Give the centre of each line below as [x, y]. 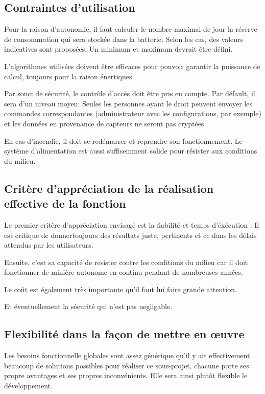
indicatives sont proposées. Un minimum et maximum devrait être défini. [118, 49]
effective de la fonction [65, 203]
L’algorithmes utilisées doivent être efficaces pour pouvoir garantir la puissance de [132, 66]
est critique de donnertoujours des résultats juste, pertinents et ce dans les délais [130, 235]
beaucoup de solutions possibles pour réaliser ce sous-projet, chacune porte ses [127, 365]
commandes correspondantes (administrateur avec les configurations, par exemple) [133, 113]
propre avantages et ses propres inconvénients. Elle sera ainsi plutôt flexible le [126, 375]
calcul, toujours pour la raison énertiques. [69, 76]
